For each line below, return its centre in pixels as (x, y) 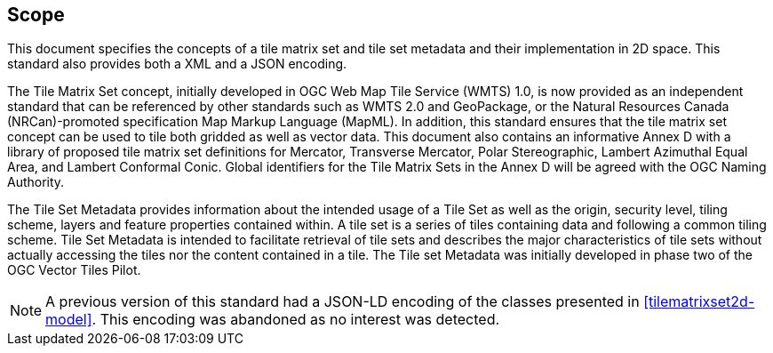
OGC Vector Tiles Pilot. (74, 270)
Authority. (36, 182)
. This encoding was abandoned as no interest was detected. (296, 320)
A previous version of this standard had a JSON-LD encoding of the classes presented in (343, 302)
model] (69, 320)
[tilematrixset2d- (699, 302)
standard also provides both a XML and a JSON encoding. (177, 64)
